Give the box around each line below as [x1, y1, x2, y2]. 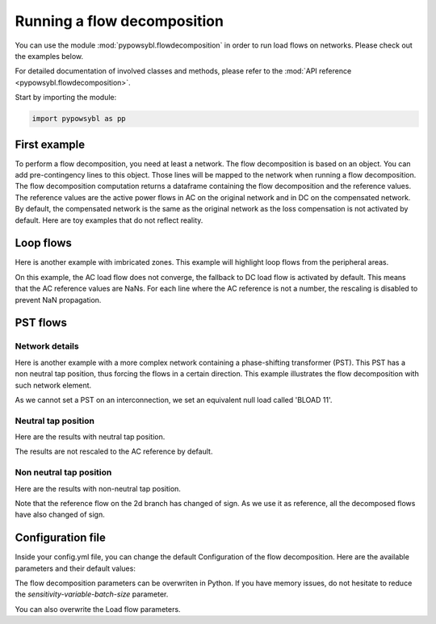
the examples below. [15, 51, 84, 61]
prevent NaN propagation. [15, 295, 102, 304]
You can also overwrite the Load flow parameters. [15, 604, 181, 614]
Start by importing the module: [15, 93, 117, 103]
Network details [15, 341, 80, 352]
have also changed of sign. [15, 509, 105, 520]
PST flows [15, 316, 68, 330]
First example [15, 137, 86, 151]
